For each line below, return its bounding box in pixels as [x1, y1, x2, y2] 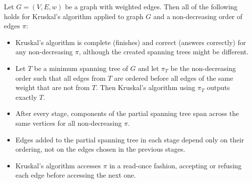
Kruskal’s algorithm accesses [15, 160, 101, 170]
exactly [15, 91, 37, 102]
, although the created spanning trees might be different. [79, 46, 249, 57]
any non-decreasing [15, 46, 73, 57]
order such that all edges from [15, 72, 106, 83]
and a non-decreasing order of [153, 11, 243, 21]
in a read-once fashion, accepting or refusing [109, 160, 242, 170]
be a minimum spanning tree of [34, 63, 128, 73]
